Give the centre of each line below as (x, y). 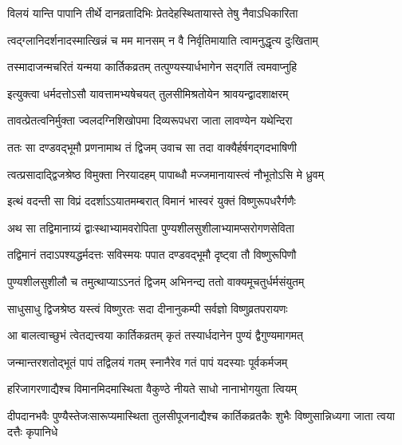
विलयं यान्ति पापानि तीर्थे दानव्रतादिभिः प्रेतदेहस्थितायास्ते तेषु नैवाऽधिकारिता (153, 13)
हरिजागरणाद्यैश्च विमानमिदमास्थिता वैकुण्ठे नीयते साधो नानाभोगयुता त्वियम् (152, 389)
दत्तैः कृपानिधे (33, 431)
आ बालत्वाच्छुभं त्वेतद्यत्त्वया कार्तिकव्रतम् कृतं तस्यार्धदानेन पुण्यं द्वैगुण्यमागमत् (155, 335)
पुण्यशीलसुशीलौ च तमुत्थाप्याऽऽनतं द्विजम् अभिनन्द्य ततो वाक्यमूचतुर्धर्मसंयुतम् (156, 281)
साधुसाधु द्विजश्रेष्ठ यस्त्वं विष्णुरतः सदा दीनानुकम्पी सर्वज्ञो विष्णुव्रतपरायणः (148, 308)
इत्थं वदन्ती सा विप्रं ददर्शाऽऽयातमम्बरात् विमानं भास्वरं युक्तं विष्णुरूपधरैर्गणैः (152, 201)
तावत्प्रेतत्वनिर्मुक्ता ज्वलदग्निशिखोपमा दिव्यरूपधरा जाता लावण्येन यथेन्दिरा (150, 120)
